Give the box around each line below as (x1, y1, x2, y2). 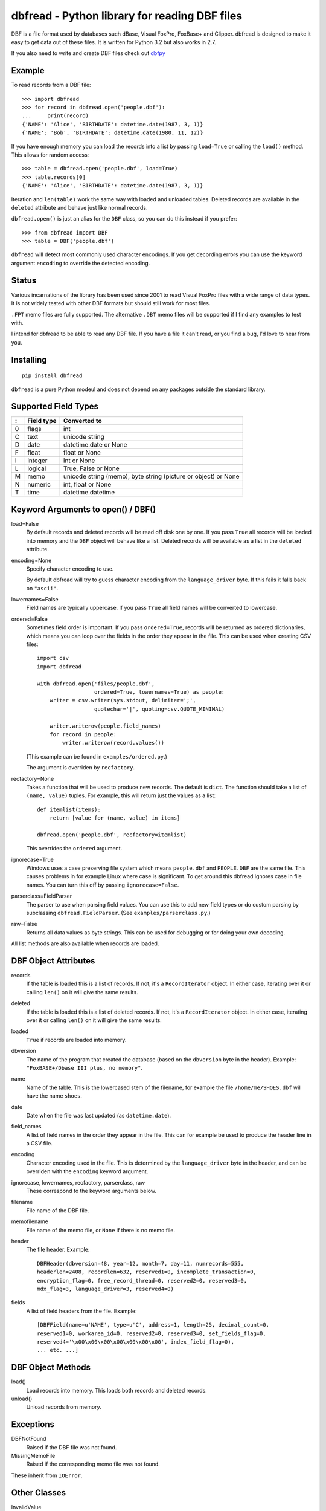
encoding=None (11, 557, 52, 564)
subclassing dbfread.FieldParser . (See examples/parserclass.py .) (26, 909, 211, 916)
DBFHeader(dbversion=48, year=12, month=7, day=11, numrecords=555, (37, 1260, 244, 1267)
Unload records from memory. (26, 1403, 102, 1411)
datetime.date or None (63, 441, 127, 449)
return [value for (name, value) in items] (49, 815, 181, 821)
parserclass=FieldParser (11, 892, 72, 900)
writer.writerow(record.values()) (62, 739, 165, 746)
